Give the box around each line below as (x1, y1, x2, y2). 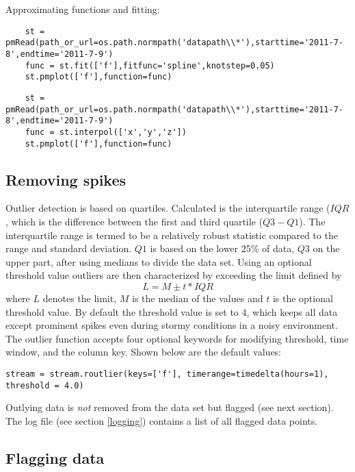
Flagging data (5, 447, 105, 468)
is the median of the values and (132, 290, 263, 305)
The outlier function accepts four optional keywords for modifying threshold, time (5, 331, 349, 345)
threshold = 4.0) (5, 380, 84, 390)
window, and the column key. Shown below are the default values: (5, 345, 282, 359)
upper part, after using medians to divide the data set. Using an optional (5, 254, 312, 269)
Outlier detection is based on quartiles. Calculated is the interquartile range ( (5, 201, 330, 215)
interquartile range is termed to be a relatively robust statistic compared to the (5, 227, 338, 242)
